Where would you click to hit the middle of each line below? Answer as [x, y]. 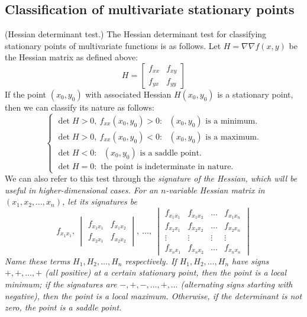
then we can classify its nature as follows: [80, 107]
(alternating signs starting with [237, 284]
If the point [26, 94]
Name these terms [38, 261]
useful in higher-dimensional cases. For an [81, 190]
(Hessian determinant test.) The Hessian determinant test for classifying [136, 34]
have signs [251, 261]
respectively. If [151, 261]
